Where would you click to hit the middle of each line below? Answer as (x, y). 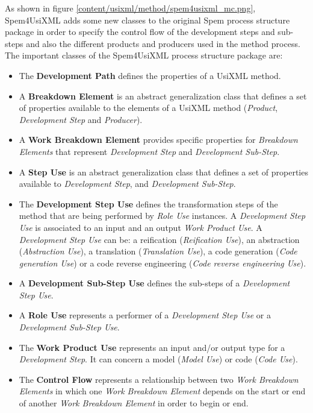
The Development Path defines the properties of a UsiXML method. (150, 75)
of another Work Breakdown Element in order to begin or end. (134, 403)
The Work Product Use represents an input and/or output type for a (152, 347)
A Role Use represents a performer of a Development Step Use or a (145, 315)
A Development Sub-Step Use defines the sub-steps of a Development (154, 283)
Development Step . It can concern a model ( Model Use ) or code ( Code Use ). (158, 359)
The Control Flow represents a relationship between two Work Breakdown (159, 379)
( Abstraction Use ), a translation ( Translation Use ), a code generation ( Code (158, 251)
